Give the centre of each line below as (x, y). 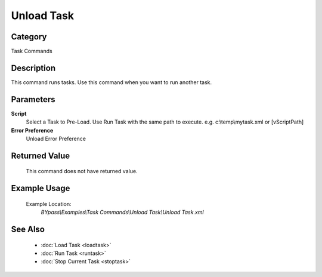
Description (33, 68)
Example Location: (49, 204)
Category (29, 37)
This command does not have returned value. (82, 171)
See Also (28, 230)
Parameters (33, 99)
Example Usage (41, 188)
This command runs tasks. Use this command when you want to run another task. (112, 82)
